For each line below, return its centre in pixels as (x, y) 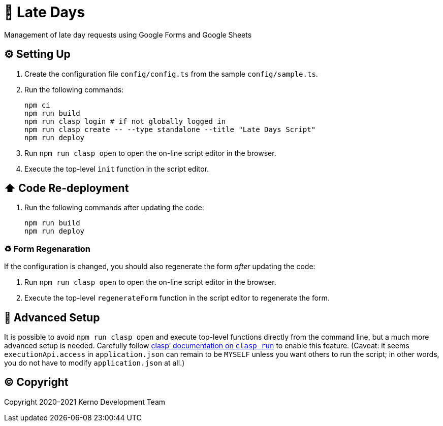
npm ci (37, 105)
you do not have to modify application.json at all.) (94, 363)
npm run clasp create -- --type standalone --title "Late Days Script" (170, 129)
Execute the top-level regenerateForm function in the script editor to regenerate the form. (177, 298)
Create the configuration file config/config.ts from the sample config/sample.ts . (171, 74)
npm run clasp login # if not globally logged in (125, 121)
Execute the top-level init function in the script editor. (117, 169)
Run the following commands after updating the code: (114, 208)
